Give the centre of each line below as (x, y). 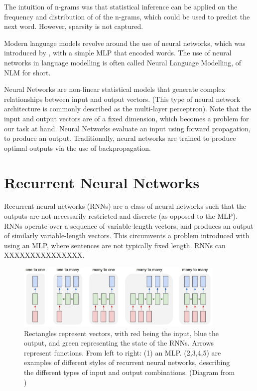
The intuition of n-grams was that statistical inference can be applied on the (121, 6)
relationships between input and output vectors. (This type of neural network (122, 99)
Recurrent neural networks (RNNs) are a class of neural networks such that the (125, 206)
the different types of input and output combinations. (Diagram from (129, 372)
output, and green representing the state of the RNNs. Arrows (119, 343)
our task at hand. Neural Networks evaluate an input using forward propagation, (127, 128)
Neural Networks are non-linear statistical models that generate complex (115, 89)
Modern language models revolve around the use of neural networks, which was (125, 43)
